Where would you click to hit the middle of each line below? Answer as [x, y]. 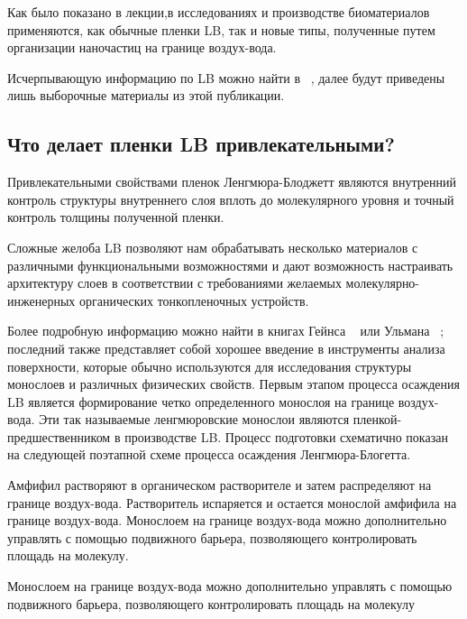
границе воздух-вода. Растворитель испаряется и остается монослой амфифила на [232, 502]
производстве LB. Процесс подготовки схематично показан [286, 436]
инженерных [41, 300]
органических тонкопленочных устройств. [194, 300]
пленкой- [377, 419]
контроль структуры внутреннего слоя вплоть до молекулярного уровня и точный [231, 199]
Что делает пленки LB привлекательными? [201, 144]
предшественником [59, 436]
